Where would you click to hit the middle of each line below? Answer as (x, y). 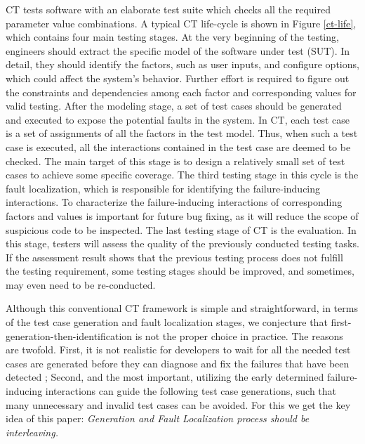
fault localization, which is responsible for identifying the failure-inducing (163, 188)
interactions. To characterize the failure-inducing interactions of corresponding (174, 202)
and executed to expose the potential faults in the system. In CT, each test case (178, 119)
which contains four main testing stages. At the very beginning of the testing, (172, 37)
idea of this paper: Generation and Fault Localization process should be (158, 418)
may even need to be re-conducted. (81, 284)
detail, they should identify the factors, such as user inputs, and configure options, (182, 64)
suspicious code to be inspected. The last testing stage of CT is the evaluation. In (181, 229)
